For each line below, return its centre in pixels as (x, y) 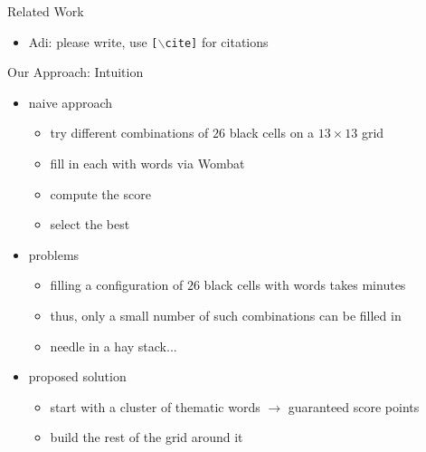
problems (54, 254)
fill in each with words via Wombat (147, 163)
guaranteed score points (354, 406)
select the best (90, 224)
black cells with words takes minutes (305, 285)
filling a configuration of (117, 285)
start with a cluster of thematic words (155, 406)
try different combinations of (129, 133)
